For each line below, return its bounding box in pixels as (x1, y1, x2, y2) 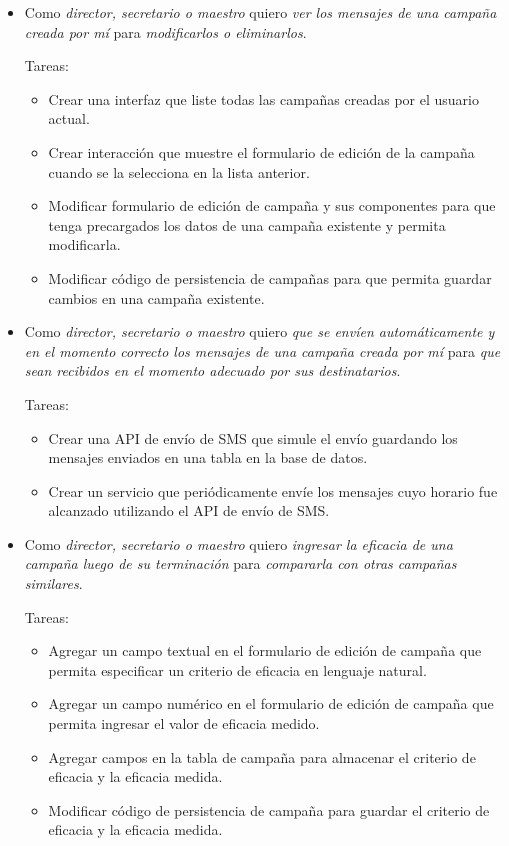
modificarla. (48, 234, 121, 255)
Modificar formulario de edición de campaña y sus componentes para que (48, 195, 496, 216)
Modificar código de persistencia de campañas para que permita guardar (48, 267, 492, 288)
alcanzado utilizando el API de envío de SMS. (48, 500, 330, 521)
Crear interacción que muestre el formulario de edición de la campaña (48, 141, 475, 162)
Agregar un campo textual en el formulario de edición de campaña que (48, 640, 482, 661)
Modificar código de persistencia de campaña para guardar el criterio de (48, 799, 490, 820)
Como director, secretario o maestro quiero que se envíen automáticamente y (24, 321, 495, 342)
